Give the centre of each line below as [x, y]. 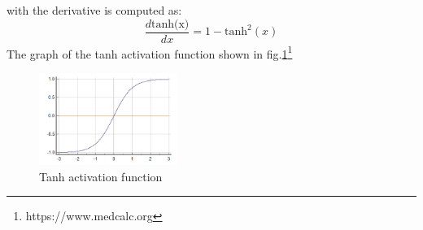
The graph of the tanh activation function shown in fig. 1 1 [150, 52]
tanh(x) [170, 24]
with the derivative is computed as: [94, 10]
